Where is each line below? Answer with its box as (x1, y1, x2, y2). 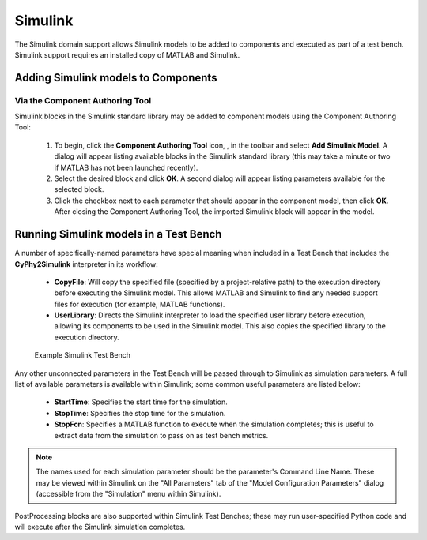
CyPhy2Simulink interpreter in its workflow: (14, 259, 158, 268)
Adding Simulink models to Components (14, 71, 217, 84)
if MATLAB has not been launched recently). (54, 163, 198, 172)
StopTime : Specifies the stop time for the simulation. (54, 408, 226, 418)
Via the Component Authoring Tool (14, 95, 152, 106)
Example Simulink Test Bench (34, 351, 130, 360)
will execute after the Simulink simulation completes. (14, 522, 186, 531)
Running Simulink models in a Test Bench (14, 227, 222, 241)
